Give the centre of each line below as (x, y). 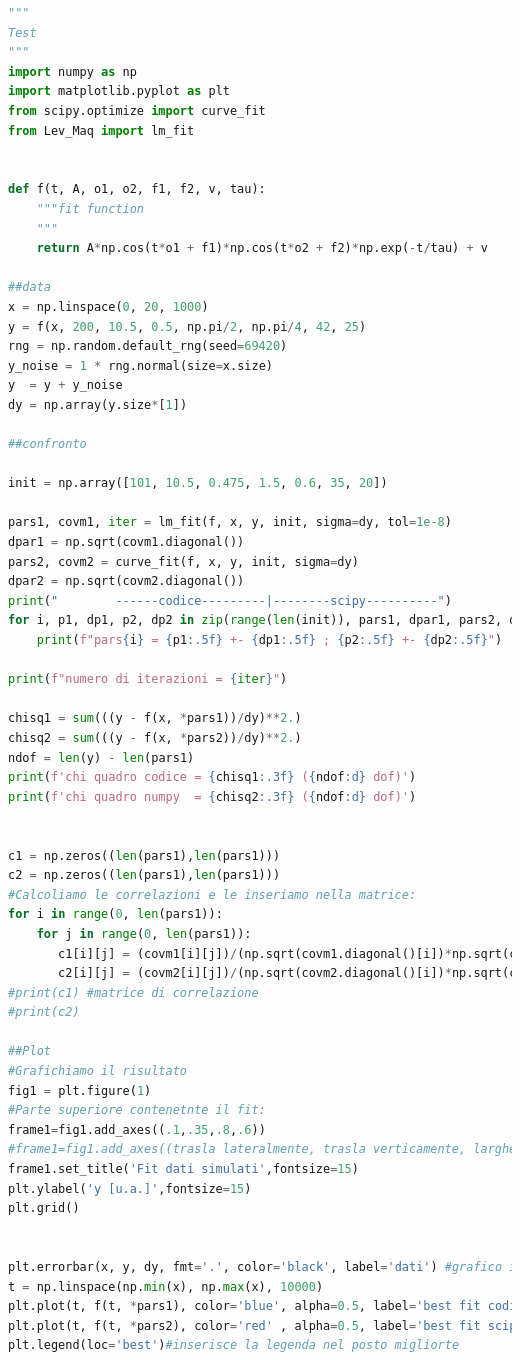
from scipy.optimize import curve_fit (137, 110)
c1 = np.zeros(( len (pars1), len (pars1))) (144, 855)
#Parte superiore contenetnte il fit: (137, 1110)
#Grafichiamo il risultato (97, 1071)
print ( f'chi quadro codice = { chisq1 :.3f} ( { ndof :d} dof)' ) (212, 777)
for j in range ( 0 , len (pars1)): (144, 933)
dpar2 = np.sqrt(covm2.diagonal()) (126, 581)
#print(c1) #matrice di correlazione (133, 992)
